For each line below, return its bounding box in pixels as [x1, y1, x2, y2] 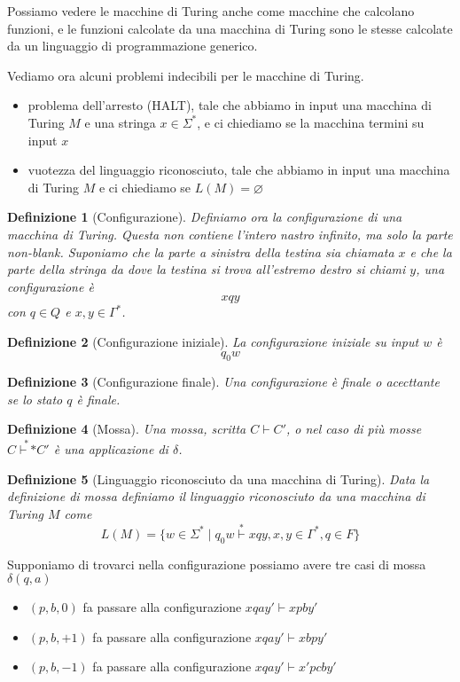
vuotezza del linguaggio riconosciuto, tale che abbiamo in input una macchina [27, 161, 450, 179]
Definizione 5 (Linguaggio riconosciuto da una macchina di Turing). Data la [7, 469, 430, 488]
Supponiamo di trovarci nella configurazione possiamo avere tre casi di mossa [7, 554, 426, 573]
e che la [409, 242, 452, 261]
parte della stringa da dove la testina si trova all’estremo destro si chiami [7, 260, 406, 278]
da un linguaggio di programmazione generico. [7, 36, 258, 55]
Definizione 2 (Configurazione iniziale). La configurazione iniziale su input [7, 332, 419, 350]
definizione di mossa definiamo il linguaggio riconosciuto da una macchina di [7, 487, 425, 506]
